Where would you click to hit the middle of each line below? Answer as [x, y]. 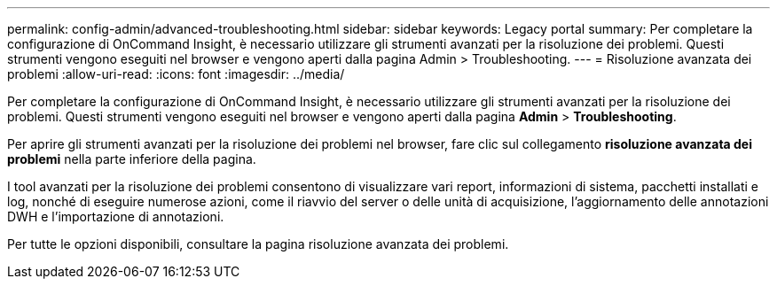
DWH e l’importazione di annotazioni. [116, 216]
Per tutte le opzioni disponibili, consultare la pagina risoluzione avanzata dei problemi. [258, 244]
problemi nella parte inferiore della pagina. [132, 159]
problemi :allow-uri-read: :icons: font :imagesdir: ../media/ [176, 74]
